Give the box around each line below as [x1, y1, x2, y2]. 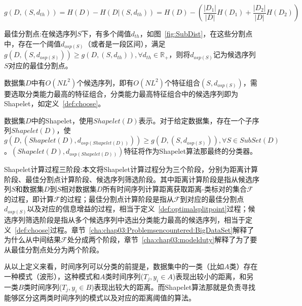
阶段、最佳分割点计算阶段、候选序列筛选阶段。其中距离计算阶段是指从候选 [4, 173, 252, 184]
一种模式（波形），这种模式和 [4, 271, 100, 281]
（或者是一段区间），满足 [84, 38, 166, 49]
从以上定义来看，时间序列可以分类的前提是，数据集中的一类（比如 [4, 261, 224, 272]
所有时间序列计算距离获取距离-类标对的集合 [102, 184, 247, 194]
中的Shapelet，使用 [31, 115, 94, 125]
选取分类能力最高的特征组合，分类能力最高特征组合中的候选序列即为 [11, 88, 238, 99]
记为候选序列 [213, 49, 256, 60]
